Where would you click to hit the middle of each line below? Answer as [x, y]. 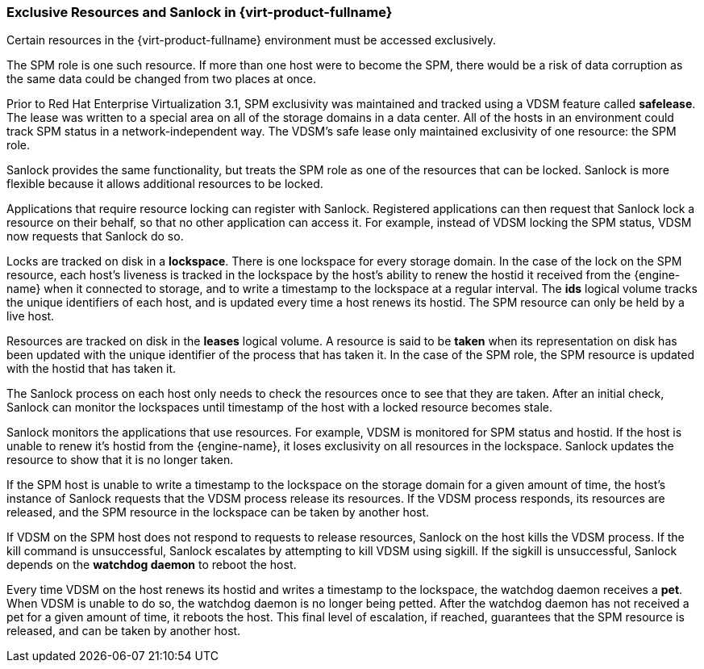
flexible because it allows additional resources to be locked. [165, 184]
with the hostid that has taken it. [92, 369]
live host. [31, 316]
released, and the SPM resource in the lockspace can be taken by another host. [218, 512]
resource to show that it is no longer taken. [120, 460]
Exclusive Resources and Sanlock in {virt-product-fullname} [200, 12]
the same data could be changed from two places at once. [162, 79]
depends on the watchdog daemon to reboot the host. [152, 565]
